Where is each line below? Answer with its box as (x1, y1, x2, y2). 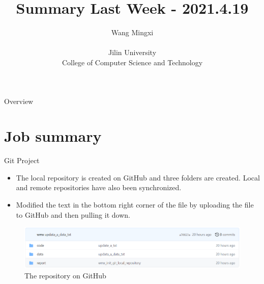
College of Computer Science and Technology (62, 57, 203, 67)
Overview (4, 95, 34, 106)
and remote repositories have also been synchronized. (16, 182, 182, 193)
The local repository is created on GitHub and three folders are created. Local (16, 172, 260, 183)
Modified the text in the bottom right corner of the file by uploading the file (16, 199, 254, 210)
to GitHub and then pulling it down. (16, 209, 130, 220)
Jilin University (108, 47, 157, 58)
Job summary (4, 125, 102, 146)
